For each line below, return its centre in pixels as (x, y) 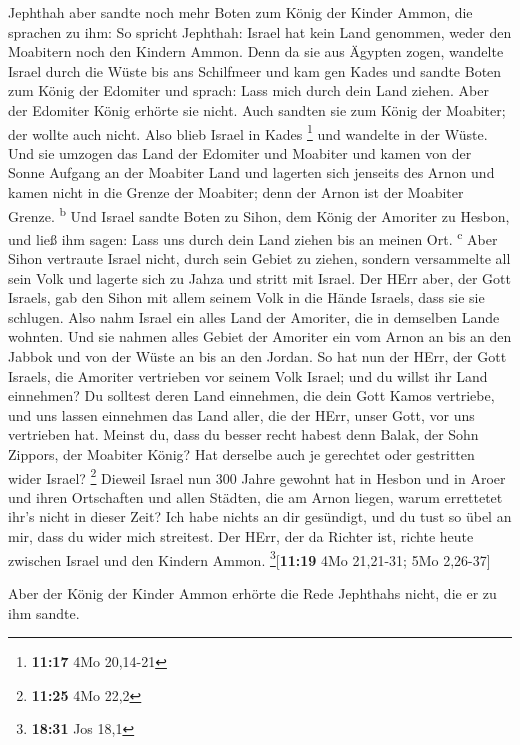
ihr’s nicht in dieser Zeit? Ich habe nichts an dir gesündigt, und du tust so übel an (260, 516)
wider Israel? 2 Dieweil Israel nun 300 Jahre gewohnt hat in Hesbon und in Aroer (257, 476)
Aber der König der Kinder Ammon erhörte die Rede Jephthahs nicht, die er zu (252, 592)
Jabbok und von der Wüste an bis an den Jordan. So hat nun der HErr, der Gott (257, 356)
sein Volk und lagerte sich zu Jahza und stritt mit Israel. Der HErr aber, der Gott (259, 277)
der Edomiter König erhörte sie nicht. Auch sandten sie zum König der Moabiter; (257, 109)
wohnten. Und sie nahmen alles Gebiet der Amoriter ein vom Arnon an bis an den (260, 336)
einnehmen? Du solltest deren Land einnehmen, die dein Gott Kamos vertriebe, (251, 395)
